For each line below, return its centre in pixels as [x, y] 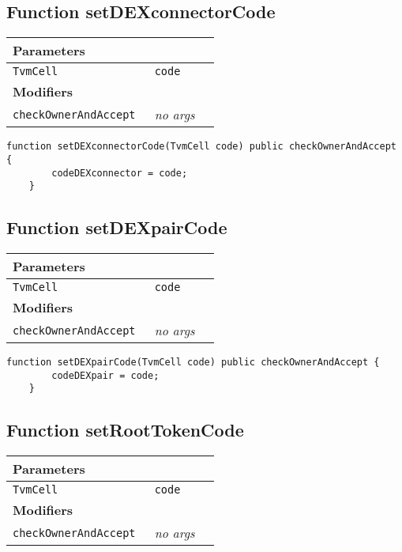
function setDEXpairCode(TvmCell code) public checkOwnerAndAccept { [193, 363]
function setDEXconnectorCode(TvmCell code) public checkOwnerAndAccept [201, 147]
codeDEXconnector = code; [120, 173]
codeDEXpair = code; [105, 375]
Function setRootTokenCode [125, 430]
